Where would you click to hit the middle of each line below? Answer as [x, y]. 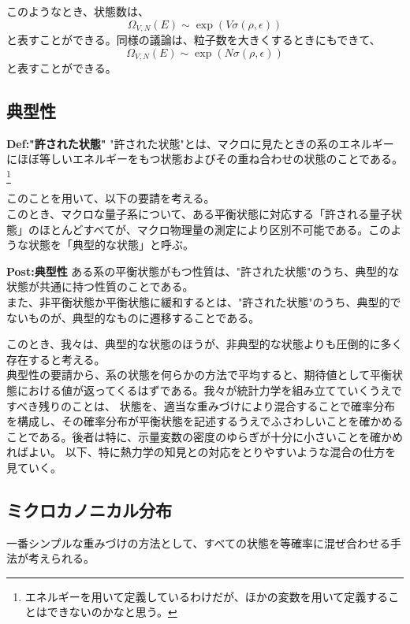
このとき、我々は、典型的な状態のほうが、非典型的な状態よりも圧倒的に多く [205, 344]
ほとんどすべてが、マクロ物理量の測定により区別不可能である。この [215, 229]
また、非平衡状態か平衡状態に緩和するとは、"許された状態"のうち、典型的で [204, 301]
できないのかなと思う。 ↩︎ [112, 612]
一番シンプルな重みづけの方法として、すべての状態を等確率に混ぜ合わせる [198, 542]
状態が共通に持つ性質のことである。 [100, 286]
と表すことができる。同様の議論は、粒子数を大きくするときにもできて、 [194, 40]
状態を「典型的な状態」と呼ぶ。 [111, 245]
